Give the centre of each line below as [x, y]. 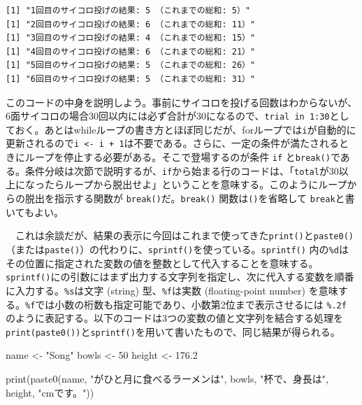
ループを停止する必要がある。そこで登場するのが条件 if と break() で [182, 157]
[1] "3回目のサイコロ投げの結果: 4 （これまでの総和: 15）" [131, 38]
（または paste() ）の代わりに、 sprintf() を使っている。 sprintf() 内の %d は [177, 249]
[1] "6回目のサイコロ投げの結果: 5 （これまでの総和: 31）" [131, 79]
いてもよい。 [35, 212]
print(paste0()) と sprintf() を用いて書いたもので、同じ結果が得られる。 [173, 331]
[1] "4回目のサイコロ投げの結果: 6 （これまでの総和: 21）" [131, 51]
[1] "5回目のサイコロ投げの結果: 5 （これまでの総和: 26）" [131, 65]
